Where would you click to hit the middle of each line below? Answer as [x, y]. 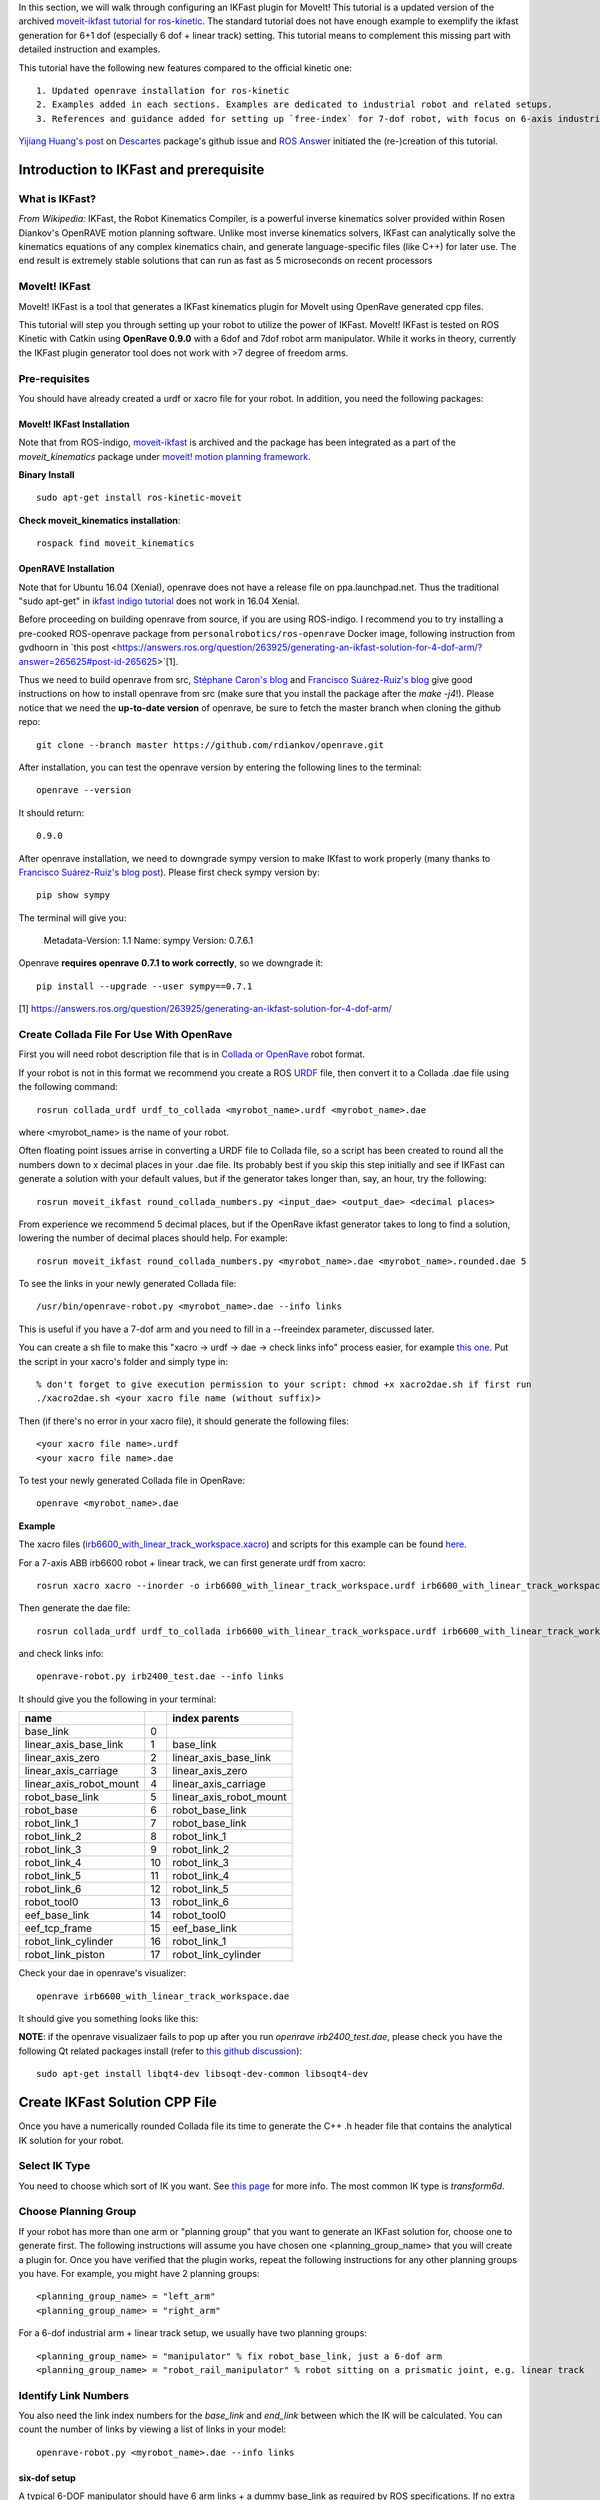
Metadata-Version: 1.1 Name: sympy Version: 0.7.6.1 [148, 941]
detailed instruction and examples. [89, 49]
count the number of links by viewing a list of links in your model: [152, 2429]
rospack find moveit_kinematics [115, 543]
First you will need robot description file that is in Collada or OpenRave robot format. [191, 1054]
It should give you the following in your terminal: [117, 1699]
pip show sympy [73, 895]
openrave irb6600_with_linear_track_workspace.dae [163, 1996]
